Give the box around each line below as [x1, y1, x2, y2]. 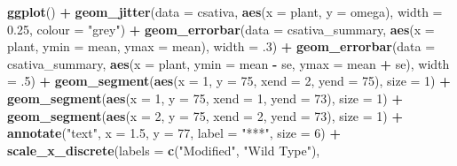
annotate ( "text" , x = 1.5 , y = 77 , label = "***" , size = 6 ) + [7, 124, 341, 142]
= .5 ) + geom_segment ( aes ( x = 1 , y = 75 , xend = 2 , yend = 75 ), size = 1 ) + [7, 72, 451, 90]
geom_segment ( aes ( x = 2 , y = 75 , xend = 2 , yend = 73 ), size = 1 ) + [7, 106, 403, 124]
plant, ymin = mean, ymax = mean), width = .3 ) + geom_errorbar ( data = [7, 37, 436, 56]
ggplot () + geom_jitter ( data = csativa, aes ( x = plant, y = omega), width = [7, 3, 443, 20]
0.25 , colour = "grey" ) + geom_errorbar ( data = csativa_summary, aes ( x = [7, 19, 435, 38]
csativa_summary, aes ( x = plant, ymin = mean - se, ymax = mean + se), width [7, 54, 450, 72]
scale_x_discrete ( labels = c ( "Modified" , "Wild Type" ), [7, 140, 320, 159]
